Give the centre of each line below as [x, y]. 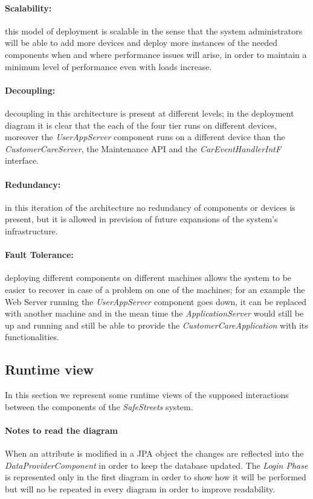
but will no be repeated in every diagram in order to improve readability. [140, 488]
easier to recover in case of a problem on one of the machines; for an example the [155, 289]
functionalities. [32, 337]
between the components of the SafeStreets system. [99, 406]
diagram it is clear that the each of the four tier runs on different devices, [141, 125]
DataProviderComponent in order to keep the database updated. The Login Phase [156, 465]
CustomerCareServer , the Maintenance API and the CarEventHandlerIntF [143, 148]
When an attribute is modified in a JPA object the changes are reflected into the [154, 453]
